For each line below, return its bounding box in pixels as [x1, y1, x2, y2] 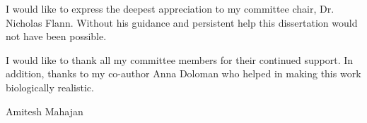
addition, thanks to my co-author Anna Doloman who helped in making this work [6, 66, 361, 81]
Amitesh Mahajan [6, 103, 83, 118]
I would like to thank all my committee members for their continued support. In [6, 52, 354, 67]
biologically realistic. [6, 79, 94, 94]
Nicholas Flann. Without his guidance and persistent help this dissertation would [6, 15, 358, 30]
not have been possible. [6, 29, 107, 44]
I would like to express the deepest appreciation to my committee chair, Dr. [6, 1, 334, 15]
